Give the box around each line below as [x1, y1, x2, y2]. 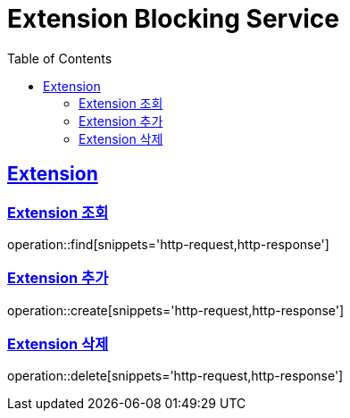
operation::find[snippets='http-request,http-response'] [7, 236, 329, 252]
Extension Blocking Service [7, 4, 339, 34]
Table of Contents [7, 50, 112, 66]
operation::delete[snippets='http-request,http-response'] [7, 368, 344, 384]
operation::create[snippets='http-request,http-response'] [7, 302, 345, 318]
